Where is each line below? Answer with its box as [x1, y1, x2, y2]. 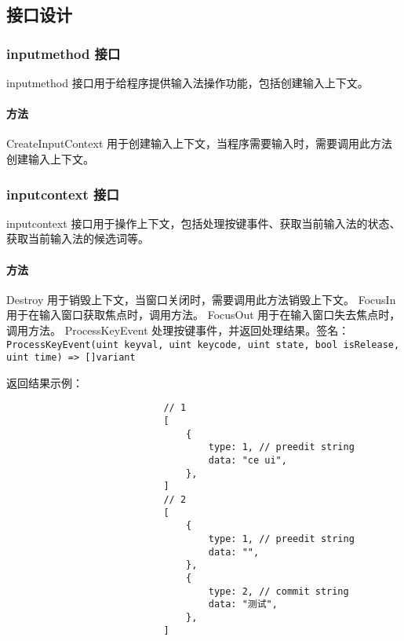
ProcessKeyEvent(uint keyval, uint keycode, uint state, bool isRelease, [6, 339, 400, 350]
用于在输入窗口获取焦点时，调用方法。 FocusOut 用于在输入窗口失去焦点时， [6, 306, 401, 323]
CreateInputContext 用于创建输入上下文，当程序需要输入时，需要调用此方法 [6, 135, 392, 152]
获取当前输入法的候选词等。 [6, 230, 149, 247]
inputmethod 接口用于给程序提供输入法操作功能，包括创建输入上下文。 [6, 75, 369, 90]
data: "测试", [208, 599, 278, 610]
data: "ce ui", [208, 455, 287, 467]
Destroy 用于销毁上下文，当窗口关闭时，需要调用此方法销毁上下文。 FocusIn [6, 291, 396, 307]
